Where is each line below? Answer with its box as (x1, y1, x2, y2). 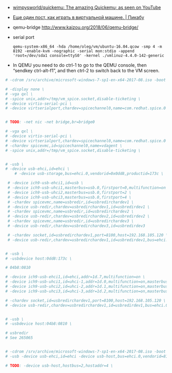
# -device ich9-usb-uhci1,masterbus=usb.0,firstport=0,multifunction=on (7, 185, 166, 190)
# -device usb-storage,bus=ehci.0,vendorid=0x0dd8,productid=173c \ (14, 171, 164, 176)
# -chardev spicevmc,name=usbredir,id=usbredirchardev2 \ (7, 209, 134, 214)
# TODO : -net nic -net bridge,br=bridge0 (5, 120, 95, 125)
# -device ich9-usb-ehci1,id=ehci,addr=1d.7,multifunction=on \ (5, 274, 145, 280)
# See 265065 (5, 336, 33, 341)
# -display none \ (5, 87, 45, 92)
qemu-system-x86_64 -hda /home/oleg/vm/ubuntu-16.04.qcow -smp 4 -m (12, 44, 162, 49)
